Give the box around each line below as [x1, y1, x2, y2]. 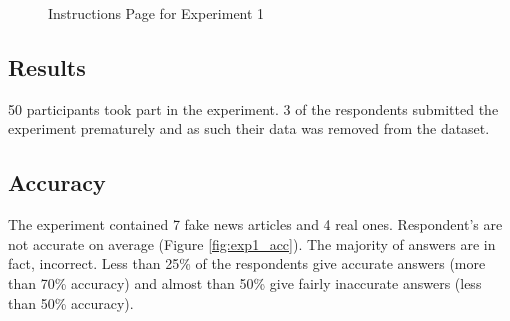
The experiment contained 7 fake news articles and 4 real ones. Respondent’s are [8, 214, 503, 235]
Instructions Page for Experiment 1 [48, 3, 265, 23]
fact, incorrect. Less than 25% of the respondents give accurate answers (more [8, 253, 486, 274]
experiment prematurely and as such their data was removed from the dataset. [8, 118, 490, 139]
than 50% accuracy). [8, 292, 134, 313]
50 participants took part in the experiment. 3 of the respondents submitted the [8, 98, 499, 119]
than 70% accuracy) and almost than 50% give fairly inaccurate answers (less [8, 272, 482, 293]
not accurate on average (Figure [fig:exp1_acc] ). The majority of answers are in [8, 233, 496, 254]
